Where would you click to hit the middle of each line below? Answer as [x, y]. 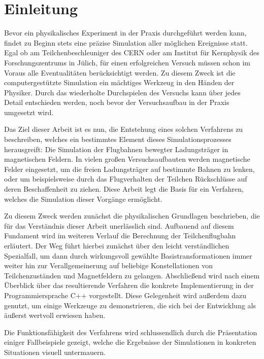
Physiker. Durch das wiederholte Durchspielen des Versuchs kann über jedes [122, 92]
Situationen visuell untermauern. [55, 352]
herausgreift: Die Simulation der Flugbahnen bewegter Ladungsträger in [116, 149]
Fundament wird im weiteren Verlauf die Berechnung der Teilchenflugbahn [120, 236]
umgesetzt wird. [29, 112]
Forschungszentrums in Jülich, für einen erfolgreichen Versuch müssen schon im [127, 62]
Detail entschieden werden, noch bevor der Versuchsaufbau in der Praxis [117, 102]
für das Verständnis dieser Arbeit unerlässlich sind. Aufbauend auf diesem [119, 225]
